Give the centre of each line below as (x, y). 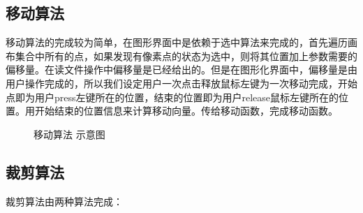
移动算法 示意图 (69, 134)
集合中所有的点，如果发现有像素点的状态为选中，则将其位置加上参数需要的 (186, 56)
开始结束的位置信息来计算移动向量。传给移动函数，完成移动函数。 (186, 111)
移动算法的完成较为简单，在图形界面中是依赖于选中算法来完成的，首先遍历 (177, 42)
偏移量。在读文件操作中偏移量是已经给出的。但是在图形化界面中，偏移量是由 (181, 69)
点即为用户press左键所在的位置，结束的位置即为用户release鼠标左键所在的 (172, 97)
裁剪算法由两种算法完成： (64, 201)
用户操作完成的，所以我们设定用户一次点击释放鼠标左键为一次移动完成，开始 (181, 83)
